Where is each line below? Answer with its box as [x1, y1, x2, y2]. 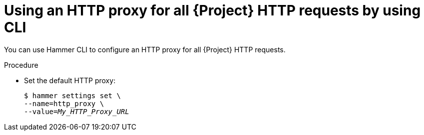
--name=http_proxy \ [24, 99, 104, 108]
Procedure [4, 60, 38, 69]
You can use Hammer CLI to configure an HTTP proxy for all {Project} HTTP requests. [4, 45, 286, 54]
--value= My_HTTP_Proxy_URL [24, 107, 129, 116]
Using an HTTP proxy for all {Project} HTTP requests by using [4, 2, 421, 19]
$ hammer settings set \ [24, 91, 121, 100]
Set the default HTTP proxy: [24, 76, 116, 85]
